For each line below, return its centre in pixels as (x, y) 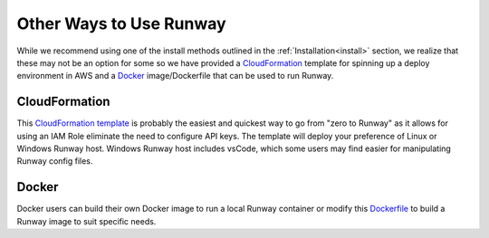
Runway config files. (55, 161)
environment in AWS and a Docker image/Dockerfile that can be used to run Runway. (175, 76)
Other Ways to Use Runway (121, 24)
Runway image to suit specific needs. (86, 221)
